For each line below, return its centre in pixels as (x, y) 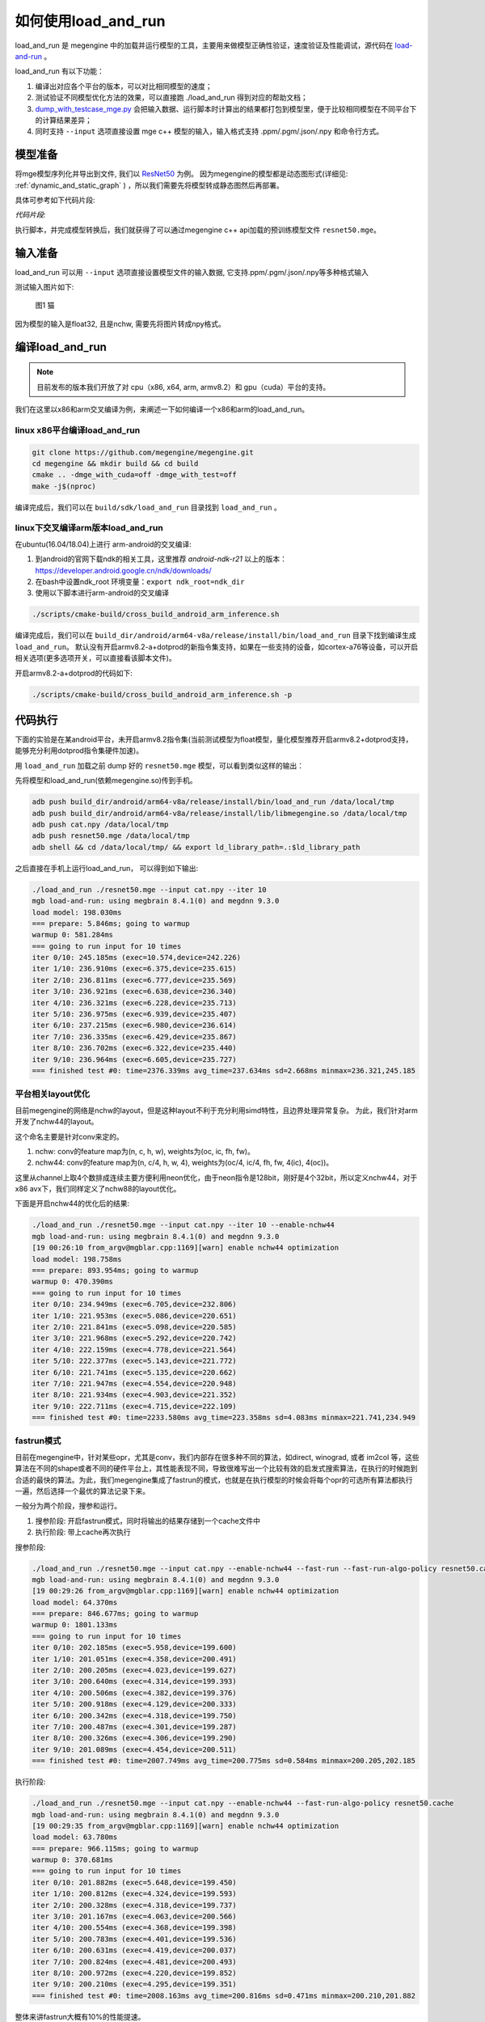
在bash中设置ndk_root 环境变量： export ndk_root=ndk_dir (140, 582)
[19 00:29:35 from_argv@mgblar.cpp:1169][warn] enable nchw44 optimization (186, 1825)
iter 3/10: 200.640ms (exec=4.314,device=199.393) (135, 1681)
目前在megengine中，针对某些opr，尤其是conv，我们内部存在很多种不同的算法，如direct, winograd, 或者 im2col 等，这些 (217, 1457)
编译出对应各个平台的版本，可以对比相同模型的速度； (124, 86)
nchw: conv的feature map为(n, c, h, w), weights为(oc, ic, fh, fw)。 (145, 1151)
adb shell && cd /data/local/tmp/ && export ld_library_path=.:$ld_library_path (196, 847)
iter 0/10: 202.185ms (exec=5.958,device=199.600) (135, 1648)
